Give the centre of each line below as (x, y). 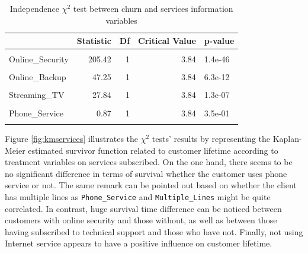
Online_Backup (38, 77)
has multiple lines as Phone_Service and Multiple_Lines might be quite (138, 196)
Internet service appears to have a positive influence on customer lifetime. (139, 243)
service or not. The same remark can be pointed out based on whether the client (151, 185)
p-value (219, 41)
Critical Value (167, 41)
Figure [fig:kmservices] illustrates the (72, 138)
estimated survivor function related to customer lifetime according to (153, 150)
